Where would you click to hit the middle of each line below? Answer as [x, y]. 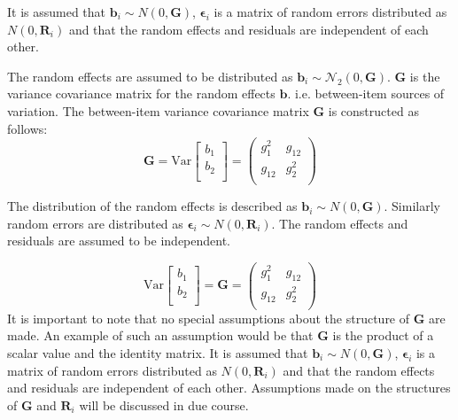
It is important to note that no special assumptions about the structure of [209, 318]
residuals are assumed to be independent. [119, 241]
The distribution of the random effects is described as [152, 206]
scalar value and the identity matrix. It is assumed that [158, 352]
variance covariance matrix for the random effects [141, 93]
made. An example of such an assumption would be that [160, 335]
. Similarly [412, 206]
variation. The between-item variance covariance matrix [158, 110]
